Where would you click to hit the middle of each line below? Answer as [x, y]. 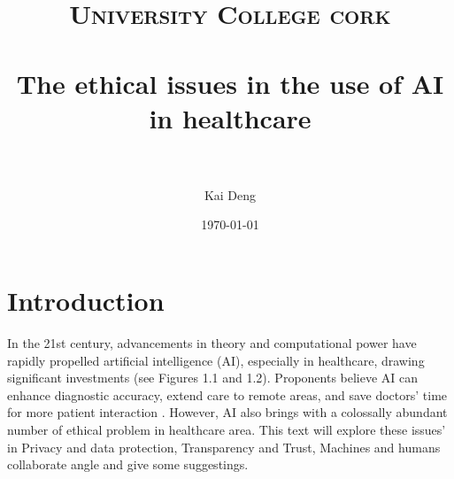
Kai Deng [230, 194]
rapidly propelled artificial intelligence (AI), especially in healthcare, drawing [216, 360]
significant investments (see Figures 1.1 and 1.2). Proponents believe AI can [213, 378]
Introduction [86, 301]
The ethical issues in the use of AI [230, 83]
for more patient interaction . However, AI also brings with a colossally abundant [227, 412]
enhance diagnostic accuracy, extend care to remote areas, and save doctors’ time [227, 394]
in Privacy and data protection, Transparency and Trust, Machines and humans [224, 447]
